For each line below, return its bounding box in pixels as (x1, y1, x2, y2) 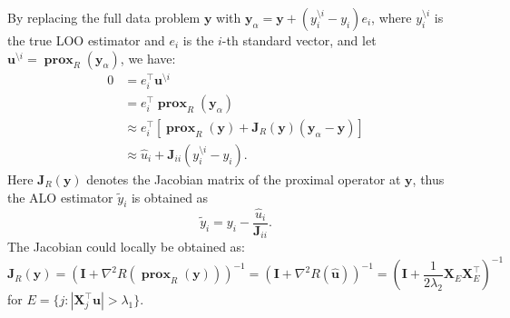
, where (371, 8, 412, 26)
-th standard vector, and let (221, 31, 377, 49)
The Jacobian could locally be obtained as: (7, 237, 246, 256)
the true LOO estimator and (7, 31, 165, 49)
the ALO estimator (7, 187, 113, 206)
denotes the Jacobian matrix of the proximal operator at (86, 169, 401, 188)
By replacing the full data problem (7, 8, 201, 26)
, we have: (120, 48, 176, 67)
